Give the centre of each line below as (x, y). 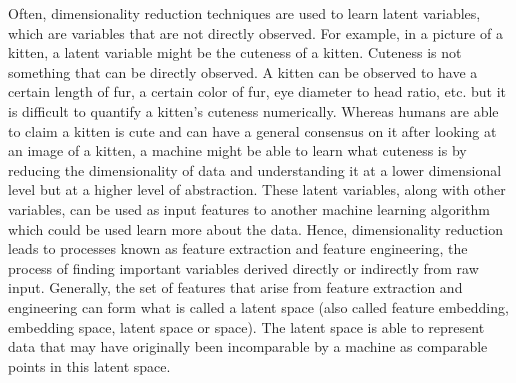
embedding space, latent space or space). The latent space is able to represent (246, 326)
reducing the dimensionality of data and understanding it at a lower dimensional (255, 169)
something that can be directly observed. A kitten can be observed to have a (243, 71)
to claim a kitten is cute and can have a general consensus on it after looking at (252, 130)
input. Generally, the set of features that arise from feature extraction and (235, 287)
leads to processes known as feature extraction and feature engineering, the (238, 248)
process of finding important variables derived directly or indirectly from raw (243, 267)
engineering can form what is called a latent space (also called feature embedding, (258, 306)
